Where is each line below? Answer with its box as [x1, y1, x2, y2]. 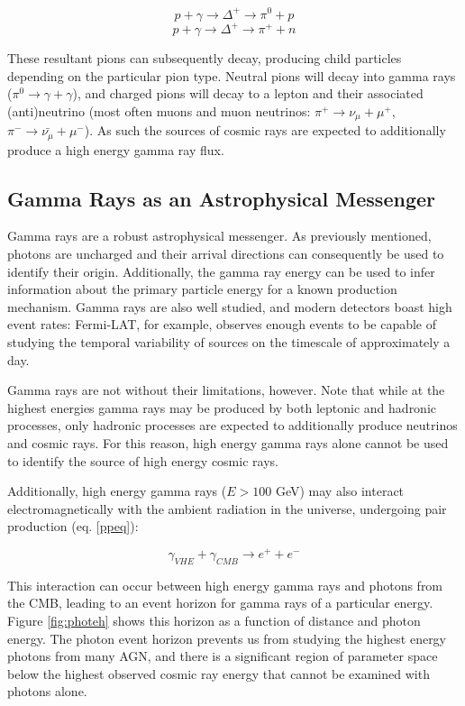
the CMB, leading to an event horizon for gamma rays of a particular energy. [7, 593, 433, 612]
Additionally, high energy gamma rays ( [7, 481, 227, 500]
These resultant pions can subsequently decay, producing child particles [7, 49, 402, 67]
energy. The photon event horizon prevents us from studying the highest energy [7, 628, 447, 647]
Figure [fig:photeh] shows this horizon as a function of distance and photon [7, 611, 421, 630]
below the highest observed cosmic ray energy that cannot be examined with [7, 664, 430, 683]
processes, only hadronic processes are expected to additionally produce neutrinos [7, 416, 458, 435]
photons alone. [7, 682, 87, 701]
